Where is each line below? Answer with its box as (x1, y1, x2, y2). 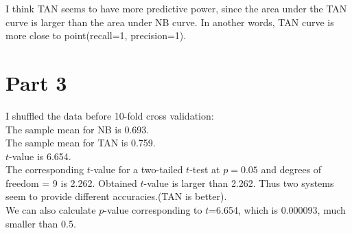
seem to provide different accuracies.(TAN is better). (5, 189, 227, 203)
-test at (189, 162, 220, 177)
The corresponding (5, 162, 84, 177)
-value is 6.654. (9, 148, 71, 163)
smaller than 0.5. (5, 216, 76, 230)
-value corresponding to (104, 203, 202, 217)
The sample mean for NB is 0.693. (5, 122, 150, 136)
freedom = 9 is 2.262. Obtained (5, 175, 137, 190)
